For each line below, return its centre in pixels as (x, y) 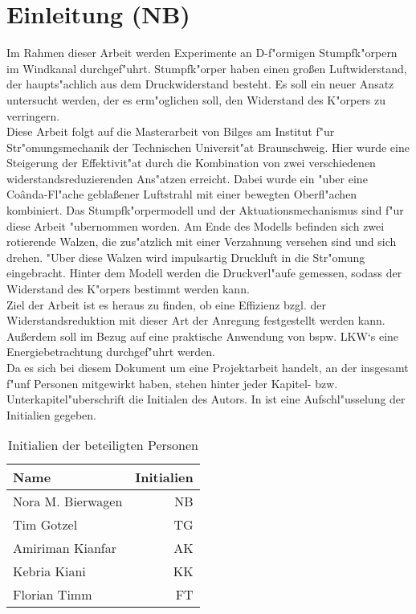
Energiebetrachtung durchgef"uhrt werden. (111, 352)
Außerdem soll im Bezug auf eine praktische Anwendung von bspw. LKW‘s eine (203, 336)
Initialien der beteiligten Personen (103, 445)
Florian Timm (53, 595)
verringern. (33, 115)
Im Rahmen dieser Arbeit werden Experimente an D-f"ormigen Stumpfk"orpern (202, 53)
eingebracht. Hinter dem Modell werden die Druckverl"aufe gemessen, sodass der (204, 273)
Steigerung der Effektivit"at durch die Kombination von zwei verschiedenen (191, 163)
